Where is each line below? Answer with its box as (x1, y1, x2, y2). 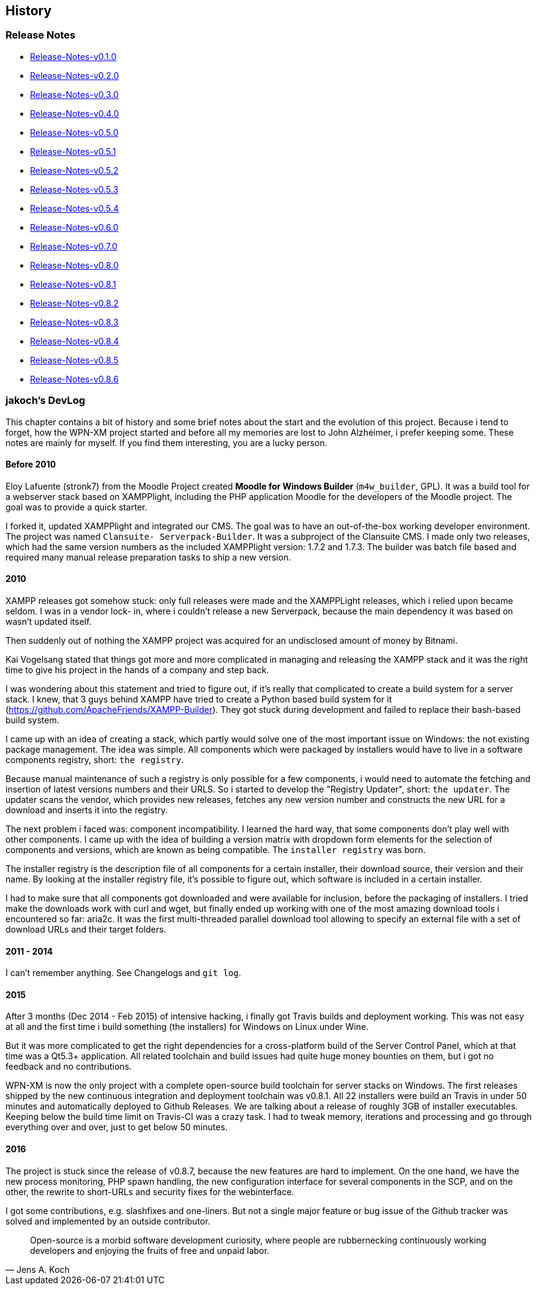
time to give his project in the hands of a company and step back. (6, 664, 269, 675)
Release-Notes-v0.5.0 (30, 127, 119, 138)
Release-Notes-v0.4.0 (30, 108, 119, 119)
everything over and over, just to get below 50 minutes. (6, 1122, 228, 1133)
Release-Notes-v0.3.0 (30, 89, 119, 100)
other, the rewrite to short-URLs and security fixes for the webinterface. (6, 1186, 294, 1197)
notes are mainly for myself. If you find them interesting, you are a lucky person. (6, 437, 327, 448)
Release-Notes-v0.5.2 (30, 165, 119, 176)
